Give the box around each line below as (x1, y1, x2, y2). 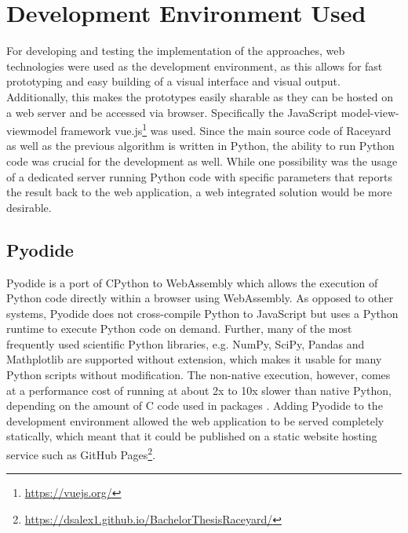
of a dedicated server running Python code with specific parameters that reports (6, 168, 392, 184)
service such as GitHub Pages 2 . (6, 444, 156, 462)
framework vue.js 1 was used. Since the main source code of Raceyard (60, 120, 392, 138)
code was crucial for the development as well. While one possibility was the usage (6, 152, 398, 169)
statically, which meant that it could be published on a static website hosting (6, 428, 377, 444)
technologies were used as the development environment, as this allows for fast (6, 57, 383, 74)
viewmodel (6, 122, 57, 138)
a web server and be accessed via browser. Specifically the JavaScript (6, 104, 338, 120)
